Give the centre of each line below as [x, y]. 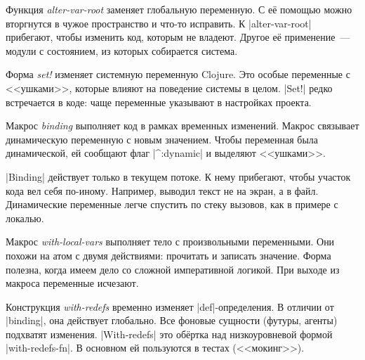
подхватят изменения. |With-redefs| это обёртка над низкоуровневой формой [169, 334]
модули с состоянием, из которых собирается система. [122, 50]
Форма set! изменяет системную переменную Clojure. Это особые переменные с [178, 74]
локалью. [25, 218]
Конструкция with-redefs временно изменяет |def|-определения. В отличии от [170, 306]
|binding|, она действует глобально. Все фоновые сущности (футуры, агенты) [172, 320]
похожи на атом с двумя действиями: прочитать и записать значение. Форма [168, 255]
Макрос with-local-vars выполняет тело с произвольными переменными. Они [170, 242]
